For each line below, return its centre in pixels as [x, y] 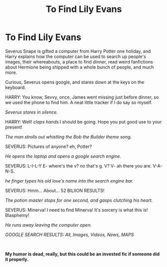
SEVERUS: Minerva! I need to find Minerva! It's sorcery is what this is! [77, 210]
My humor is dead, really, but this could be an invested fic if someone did [83, 254]
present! [14, 127]
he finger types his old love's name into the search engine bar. [69, 180]
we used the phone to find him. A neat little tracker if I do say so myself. [79, 102]
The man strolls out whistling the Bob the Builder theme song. [69, 136]
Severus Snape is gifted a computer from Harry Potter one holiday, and [78, 51]
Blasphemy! [17, 215]
